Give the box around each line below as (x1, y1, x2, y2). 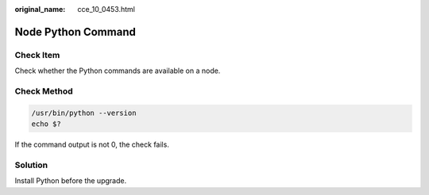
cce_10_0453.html (77, 5, 135, 13)
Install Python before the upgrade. (14, 176, 127, 185)
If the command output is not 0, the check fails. (14, 140, 170, 150)
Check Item (14, 49, 60, 60)
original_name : (14, 5, 66, 13)
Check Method (14, 86, 73, 97)
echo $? (31, 120, 61, 128)
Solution (14, 159, 48, 170)
